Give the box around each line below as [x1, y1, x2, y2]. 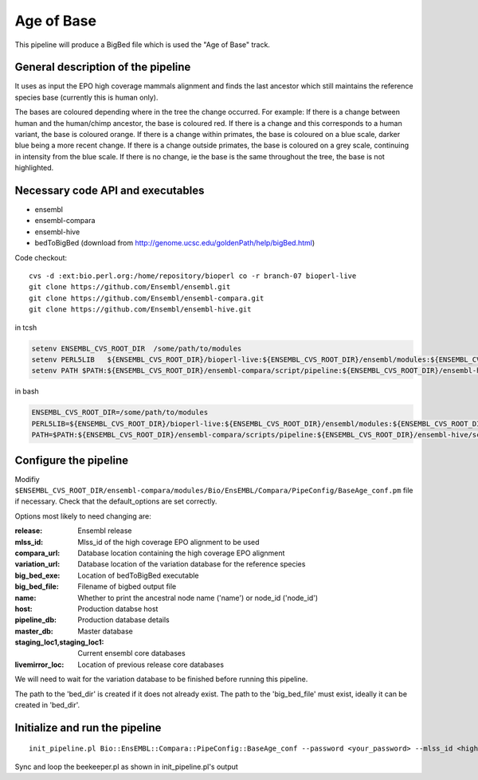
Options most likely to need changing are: [14, 511, 151, 521]
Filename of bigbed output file [77, 582, 177, 591]
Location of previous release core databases [77, 660, 225, 669]
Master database [77, 626, 133, 636]
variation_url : [14, 559, 61, 569]
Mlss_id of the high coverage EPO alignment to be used [77, 537, 260, 547]
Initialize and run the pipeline [14, 721, 162, 735]
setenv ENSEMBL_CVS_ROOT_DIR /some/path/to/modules [31, 343, 242, 353]
